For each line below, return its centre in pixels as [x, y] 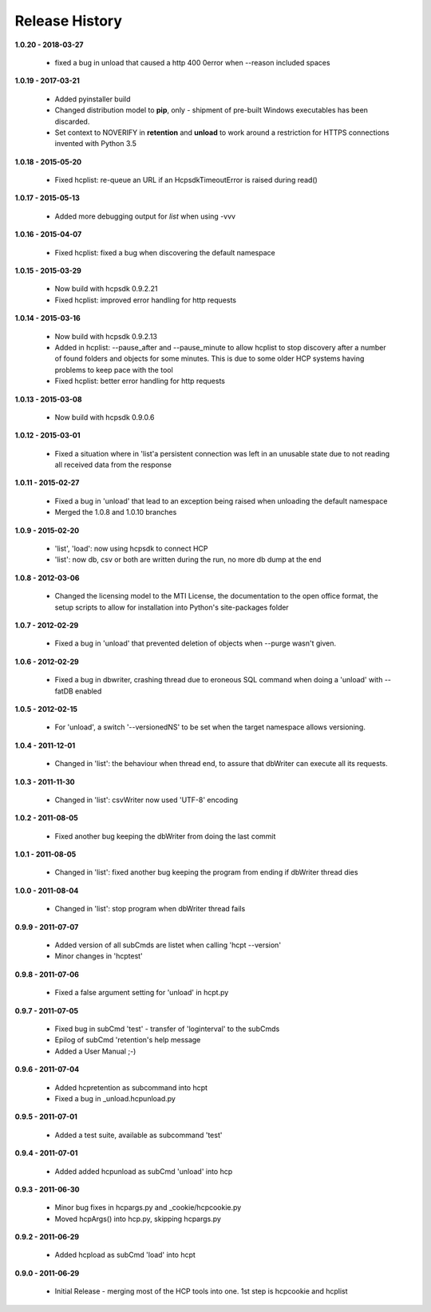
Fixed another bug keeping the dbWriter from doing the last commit [165, 836]
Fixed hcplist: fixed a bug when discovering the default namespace [165, 252]
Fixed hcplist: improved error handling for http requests [146, 300]
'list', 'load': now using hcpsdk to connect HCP [131, 549]
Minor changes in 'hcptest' [99, 956]
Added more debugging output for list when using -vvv [145, 216]
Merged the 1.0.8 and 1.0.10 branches [116, 512]
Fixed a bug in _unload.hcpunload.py [115, 1098]
